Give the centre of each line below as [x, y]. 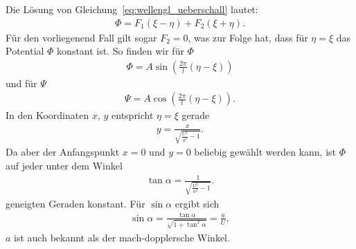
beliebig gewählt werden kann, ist [265, 152]
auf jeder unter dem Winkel [64, 165]
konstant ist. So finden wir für [121, 51]
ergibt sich [197, 203]
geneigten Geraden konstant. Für [75, 203]
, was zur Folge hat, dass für [248, 37]
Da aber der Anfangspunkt [63, 152]
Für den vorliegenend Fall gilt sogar [81, 37]
